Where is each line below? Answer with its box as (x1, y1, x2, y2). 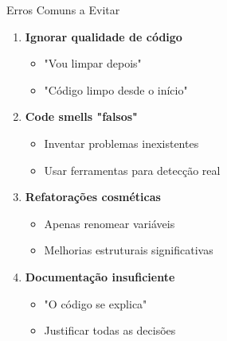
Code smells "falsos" (25, 108, 138, 125)
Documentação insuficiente (25, 268, 175, 285)
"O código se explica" (44, 295, 147, 312)
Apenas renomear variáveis (44, 215, 175, 231)
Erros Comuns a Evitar (6, 2, 120, 17)
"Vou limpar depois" (44, 55, 142, 72)
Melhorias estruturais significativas (44, 242, 213, 258)
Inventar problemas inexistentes (44, 134, 199, 151)
